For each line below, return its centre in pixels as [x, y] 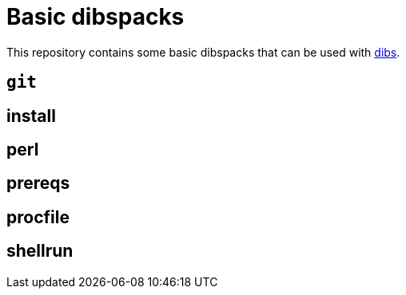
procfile [38, 217]
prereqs [38, 183]
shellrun [40, 251]
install [31, 116]
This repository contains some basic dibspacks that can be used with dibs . [203, 52]
